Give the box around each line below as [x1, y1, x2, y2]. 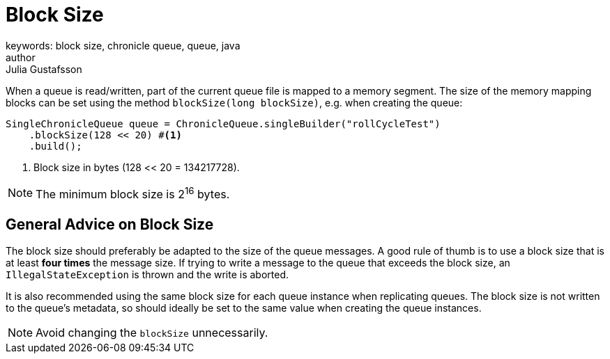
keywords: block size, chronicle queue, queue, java [6, 39, 241, 51]
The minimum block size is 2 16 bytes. [36, 184, 230, 202]
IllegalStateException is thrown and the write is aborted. [6, 268, 289, 280]
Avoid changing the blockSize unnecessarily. [36, 325, 268, 340]
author [6, 51, 36, 63]
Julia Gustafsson [6, 63, 82, 75]
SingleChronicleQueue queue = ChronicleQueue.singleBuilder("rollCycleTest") [6, 118, 441, 129]
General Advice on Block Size [6, 215, 214, 233]
